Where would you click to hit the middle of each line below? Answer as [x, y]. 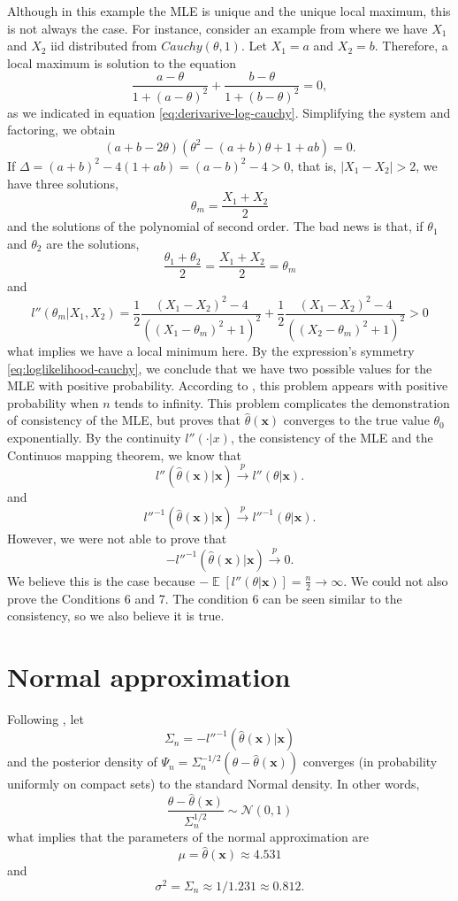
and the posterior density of [82, 762]
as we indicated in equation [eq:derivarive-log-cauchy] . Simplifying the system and [229, 112]
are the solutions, [93, 243]
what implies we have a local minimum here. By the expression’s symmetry [211, 350]
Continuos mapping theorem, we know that [124, 454]
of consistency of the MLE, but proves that [124, 420]
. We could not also [396, 580]
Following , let [46, 718]
